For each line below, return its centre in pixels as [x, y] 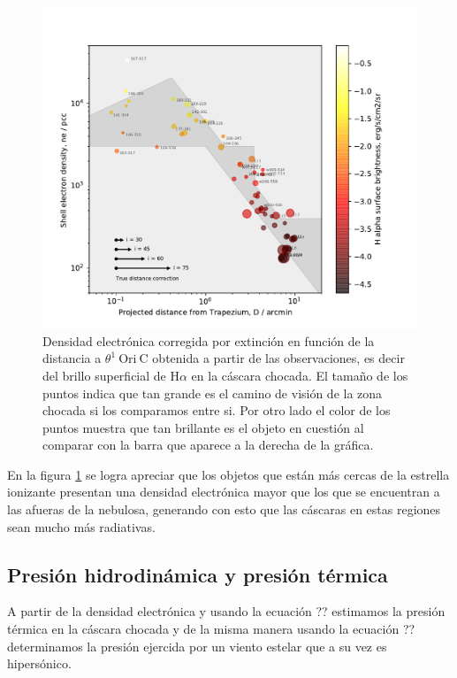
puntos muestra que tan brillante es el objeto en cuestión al [203, 427]
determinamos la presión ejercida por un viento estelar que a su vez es [197, 646]
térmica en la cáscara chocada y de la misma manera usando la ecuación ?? [211, 629]
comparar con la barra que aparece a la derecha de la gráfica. [208, 445]
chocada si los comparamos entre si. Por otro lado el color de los [217, 410]
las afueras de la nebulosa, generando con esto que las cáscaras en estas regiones [224, 509]
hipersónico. [39, 663]
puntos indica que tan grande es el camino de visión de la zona [213, 393]
